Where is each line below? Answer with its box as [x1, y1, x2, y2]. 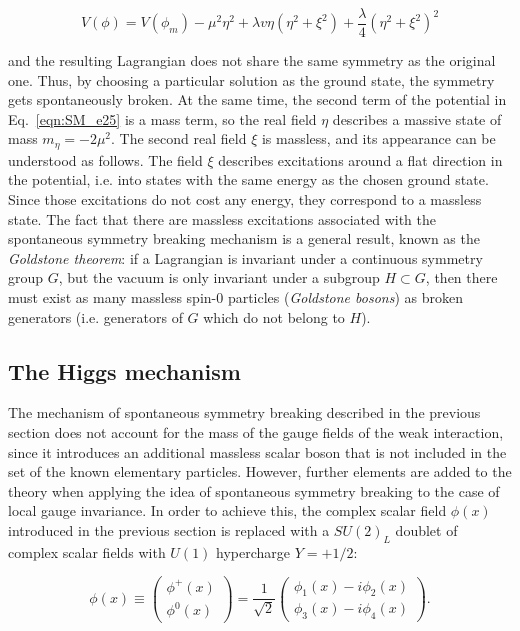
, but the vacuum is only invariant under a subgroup [58, 267, 380, 288]
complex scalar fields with [8, 541, 166, 562]
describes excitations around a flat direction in [218, 149, 503, 170]
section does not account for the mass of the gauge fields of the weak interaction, [8, 422, 504, 443]
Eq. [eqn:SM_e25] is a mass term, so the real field [8, 108, 317, 129]
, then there [425, 267, 498, 288]
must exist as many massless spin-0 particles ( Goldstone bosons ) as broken [8, 287, 463, 308]
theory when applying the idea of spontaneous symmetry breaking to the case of [8, 480, 500, 501]
